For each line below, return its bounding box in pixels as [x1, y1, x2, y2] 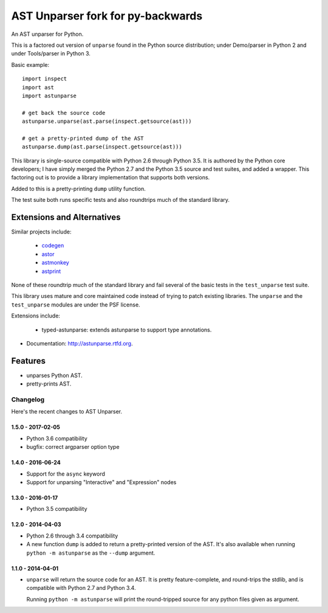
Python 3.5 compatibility [26, 505, 87, 513]
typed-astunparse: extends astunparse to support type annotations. [41, 326, 212, 333]
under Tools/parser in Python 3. [11, 50, 91, 57]
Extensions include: [11, 312, 61, 319]
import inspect [22, 75, 67, 82]
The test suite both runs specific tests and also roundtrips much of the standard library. [11, 196, 230, 204]
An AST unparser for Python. [11, 30, 84, 38]
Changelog [11, 395, 45, 404]
